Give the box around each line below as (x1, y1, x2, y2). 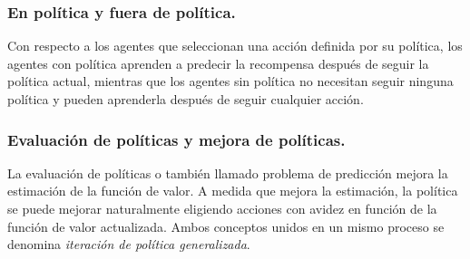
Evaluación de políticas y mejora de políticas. (7, 128, 346, 150)
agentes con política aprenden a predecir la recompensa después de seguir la (7, 53, 429, 72)
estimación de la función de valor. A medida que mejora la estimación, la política (7, 181, 458, 200)
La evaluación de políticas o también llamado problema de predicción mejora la (7, 163, 448, 182)
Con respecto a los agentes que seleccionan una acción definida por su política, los (7, 36, 463, 55)
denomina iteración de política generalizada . (7, 235, 250, 254)
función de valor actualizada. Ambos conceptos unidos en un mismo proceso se (7, 216, 445, 235)
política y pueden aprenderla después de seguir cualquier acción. (7, 90, 364, 108)
